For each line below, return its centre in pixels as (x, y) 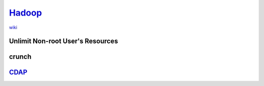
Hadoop (25, 13)
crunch (20, 57)
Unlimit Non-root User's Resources (64, 41)
